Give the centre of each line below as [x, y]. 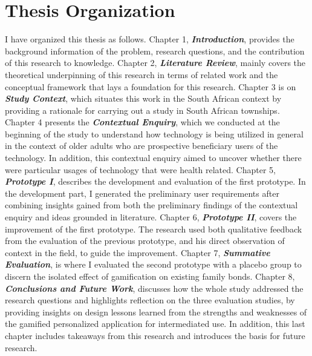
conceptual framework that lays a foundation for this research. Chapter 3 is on [151, 86]
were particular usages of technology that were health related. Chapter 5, [140, 169]
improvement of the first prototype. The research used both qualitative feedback [154, 229]
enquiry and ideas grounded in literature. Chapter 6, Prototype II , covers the [151, 217]
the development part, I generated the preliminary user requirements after [142, 193]
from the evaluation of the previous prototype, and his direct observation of [145, 241]
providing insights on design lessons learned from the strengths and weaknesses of [156, 311]
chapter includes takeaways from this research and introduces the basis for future [155, 335]
